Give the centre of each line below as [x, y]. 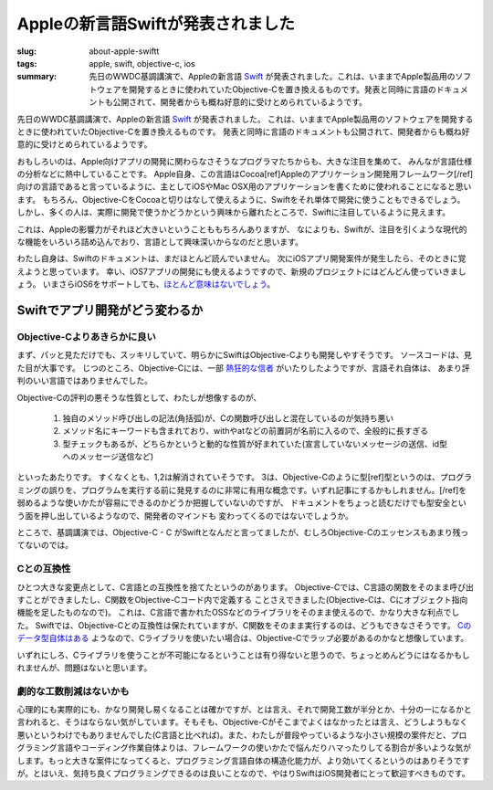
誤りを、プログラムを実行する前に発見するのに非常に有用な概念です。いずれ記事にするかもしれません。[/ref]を [258, 490]
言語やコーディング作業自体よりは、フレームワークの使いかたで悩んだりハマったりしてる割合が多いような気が [264, 748]
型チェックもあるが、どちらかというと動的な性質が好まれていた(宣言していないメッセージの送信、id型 [255, 444]
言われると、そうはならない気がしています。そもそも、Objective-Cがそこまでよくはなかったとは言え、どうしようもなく [242, 722]
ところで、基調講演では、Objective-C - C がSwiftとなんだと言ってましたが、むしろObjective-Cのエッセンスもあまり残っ [243, 532]
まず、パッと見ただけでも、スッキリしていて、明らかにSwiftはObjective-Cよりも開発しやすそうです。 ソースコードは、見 [244, 355]
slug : [26, 51]
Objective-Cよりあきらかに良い [87, 336]
